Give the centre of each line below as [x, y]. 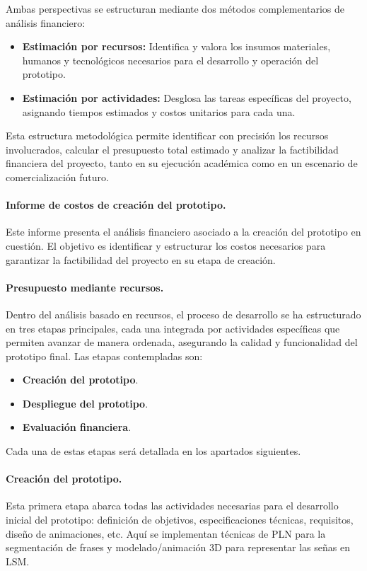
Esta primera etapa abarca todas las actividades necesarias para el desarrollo [172, 506]
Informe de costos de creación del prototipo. [116, 205]
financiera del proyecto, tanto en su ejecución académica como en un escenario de [182, 163]
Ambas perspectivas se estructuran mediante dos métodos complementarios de [175, 8]
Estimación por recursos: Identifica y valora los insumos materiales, [176, 46]
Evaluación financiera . [77, 427]
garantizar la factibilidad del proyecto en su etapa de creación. [141, 259]
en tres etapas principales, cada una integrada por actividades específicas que [173, 328]
